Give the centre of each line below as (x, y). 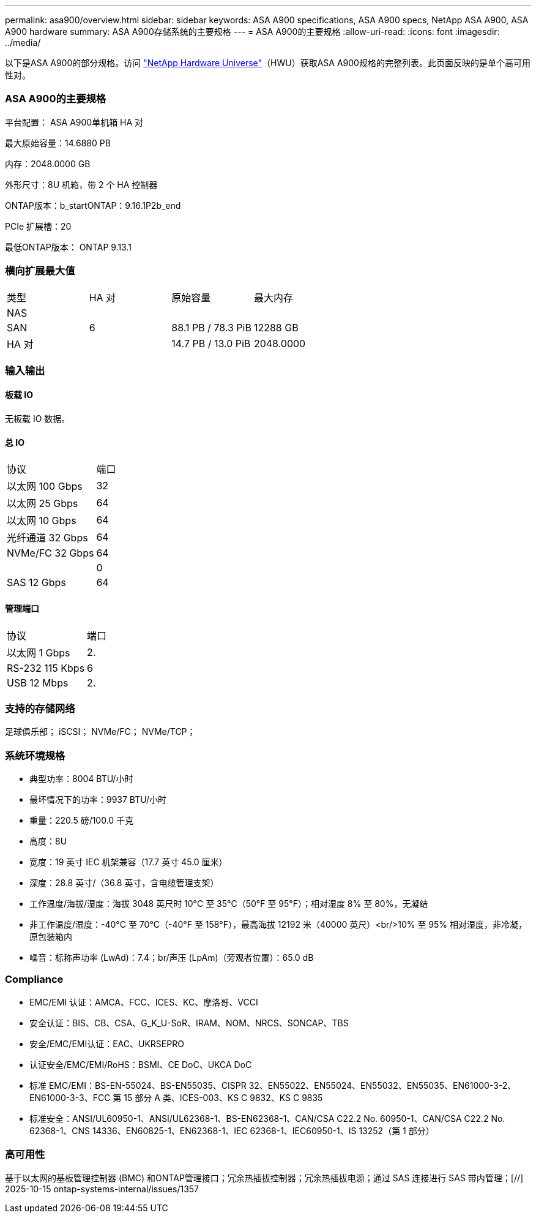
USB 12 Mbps (38, 682)
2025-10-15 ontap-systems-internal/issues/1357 (102, 1189)
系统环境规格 (35, 755)
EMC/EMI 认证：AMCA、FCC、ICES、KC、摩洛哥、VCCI (144, 1002)
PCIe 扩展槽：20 (38, 226)
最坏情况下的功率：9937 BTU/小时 (98, 800)
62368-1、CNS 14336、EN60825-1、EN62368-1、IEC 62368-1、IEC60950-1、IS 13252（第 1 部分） (232, 1130)
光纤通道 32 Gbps (47, 538)
